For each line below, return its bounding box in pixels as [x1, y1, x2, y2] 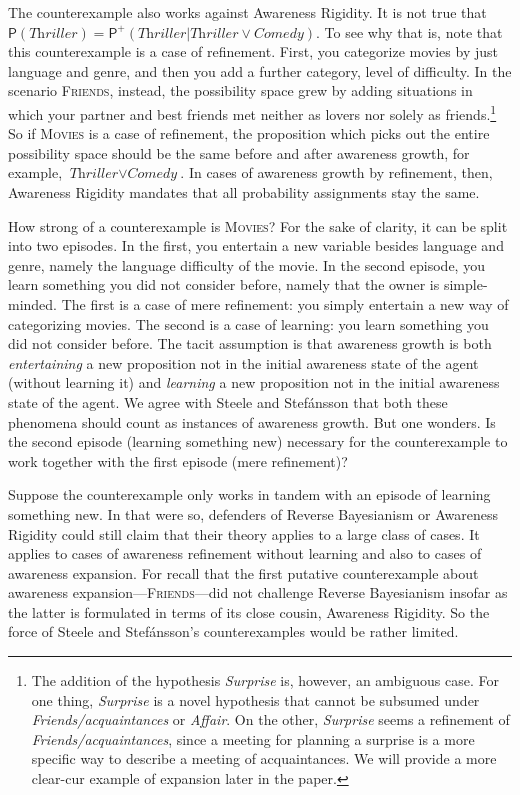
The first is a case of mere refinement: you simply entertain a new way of [61, 293, 509, 314]
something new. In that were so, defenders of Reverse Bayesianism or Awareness [8, 503, 498, 524]
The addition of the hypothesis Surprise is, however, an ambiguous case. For [31, 670, 500, 691]
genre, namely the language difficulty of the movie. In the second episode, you [8, 254, 485, 275]
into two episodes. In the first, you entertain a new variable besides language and [8, 235, 504, 256]
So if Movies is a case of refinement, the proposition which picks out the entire [8, 123, 490, 144]
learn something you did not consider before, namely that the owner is [8, 274, 440, 295]
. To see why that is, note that [316, 21, 503, 42]
